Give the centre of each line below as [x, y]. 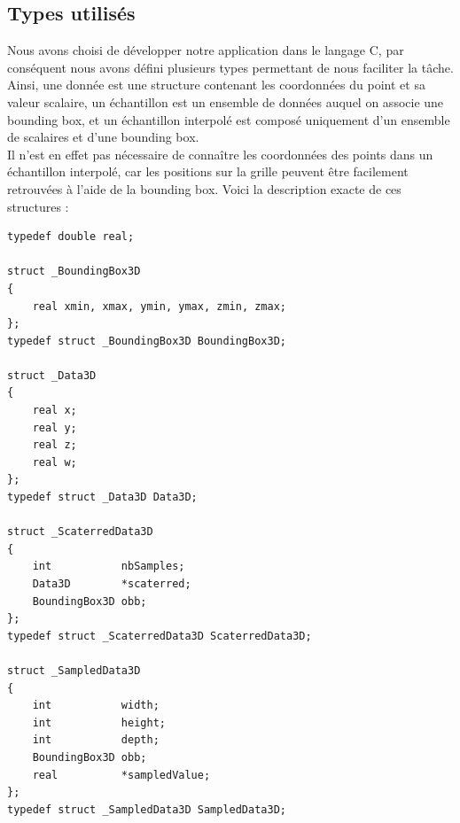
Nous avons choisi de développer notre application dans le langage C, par [206, 50]
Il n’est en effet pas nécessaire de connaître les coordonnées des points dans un [220, 154]
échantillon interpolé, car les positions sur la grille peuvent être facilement [208, 171]
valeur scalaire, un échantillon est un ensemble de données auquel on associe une [226, 101]
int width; [96, 706]
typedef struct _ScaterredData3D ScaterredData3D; [160, 636]
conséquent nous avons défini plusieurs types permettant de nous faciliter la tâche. [230, 67]
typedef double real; [71, 237]
